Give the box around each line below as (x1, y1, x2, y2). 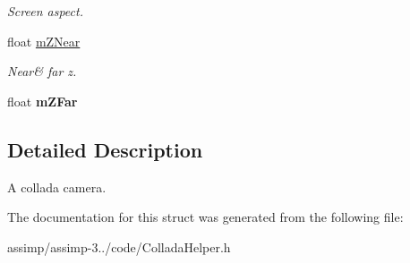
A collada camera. (7, 177, 107, 196)
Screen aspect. (7, 2, 83, 20)
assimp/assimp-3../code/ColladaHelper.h (7, 237, 231, 256)
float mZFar (7, 91, 78, 110)
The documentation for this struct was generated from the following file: (7, 208, 404, 226)
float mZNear (7, 31, 81, 50)
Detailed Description (7, 135, 203, 163)
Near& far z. (7, 62, 77, 81)
